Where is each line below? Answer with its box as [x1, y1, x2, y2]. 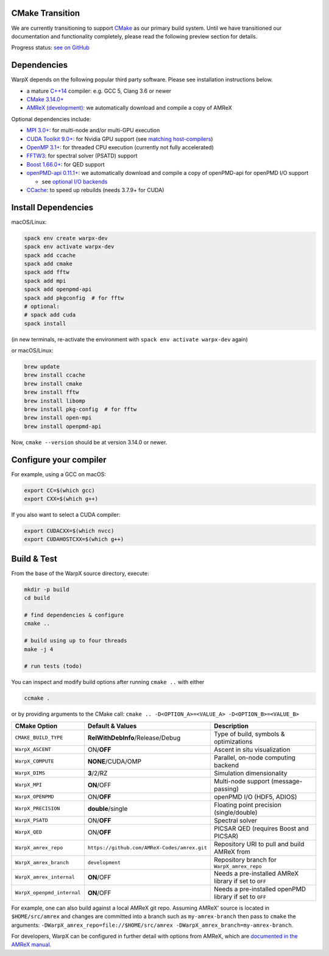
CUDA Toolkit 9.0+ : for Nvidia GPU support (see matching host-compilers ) [26, 135, 213, 143]
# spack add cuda [24, 312, 76, 318]
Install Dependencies [11, 202, 94, 213]
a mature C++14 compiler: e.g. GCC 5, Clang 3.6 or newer [26, 87, 172, 95]
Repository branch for [213, 855, 277, 864]
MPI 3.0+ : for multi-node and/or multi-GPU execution [26, 127, 160, 134]
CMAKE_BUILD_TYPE [15, 735, 63, 741]
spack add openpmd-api [24, 286, 92, 293]
